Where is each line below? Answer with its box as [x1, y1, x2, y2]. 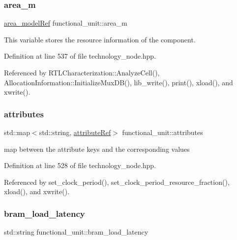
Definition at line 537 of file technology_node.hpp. [4, 51, 156, 61]
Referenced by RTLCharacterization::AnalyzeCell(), [4, 68, 160, 77]
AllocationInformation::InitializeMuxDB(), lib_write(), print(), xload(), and [4, 77, 233, 87]
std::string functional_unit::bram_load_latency [4, 227, 148, 237]
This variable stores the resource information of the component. [4, 34, 196, 44]
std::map [4, 127, 30, 137]
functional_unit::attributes [122, 127, 203, 137]
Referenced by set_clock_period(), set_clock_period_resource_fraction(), [4, 176, 230, 187]
